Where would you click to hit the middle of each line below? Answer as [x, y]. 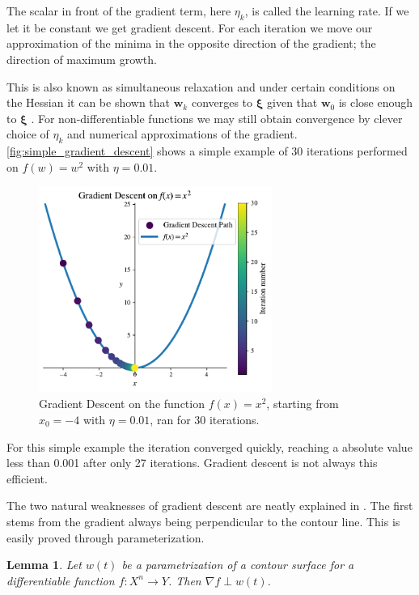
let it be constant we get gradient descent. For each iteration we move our [190, 27]
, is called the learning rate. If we [327, 11]
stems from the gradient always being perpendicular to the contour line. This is [203, 521]
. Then [184, 580]
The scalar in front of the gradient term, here [119, 11]
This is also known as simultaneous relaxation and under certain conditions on [201, 86]
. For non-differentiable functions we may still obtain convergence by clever [217, 118]
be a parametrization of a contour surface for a [238, 565]
